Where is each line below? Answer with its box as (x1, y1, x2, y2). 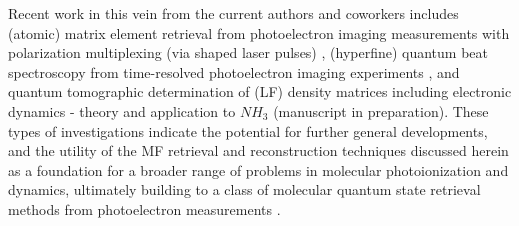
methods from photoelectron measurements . (8, 198, 281, 219)
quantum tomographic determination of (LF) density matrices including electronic (8, 81, 512, 102)
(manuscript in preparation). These (273, 100, 489, 121)
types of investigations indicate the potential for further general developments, (8, 120, 488, 141)
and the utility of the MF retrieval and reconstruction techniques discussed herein (8, 140, 509, 161)
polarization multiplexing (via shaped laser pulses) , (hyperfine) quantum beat (8, 42, 488, 63)
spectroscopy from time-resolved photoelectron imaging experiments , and (8, 61, 460, 82)
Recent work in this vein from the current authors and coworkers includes (8, 3, 459, 23)
